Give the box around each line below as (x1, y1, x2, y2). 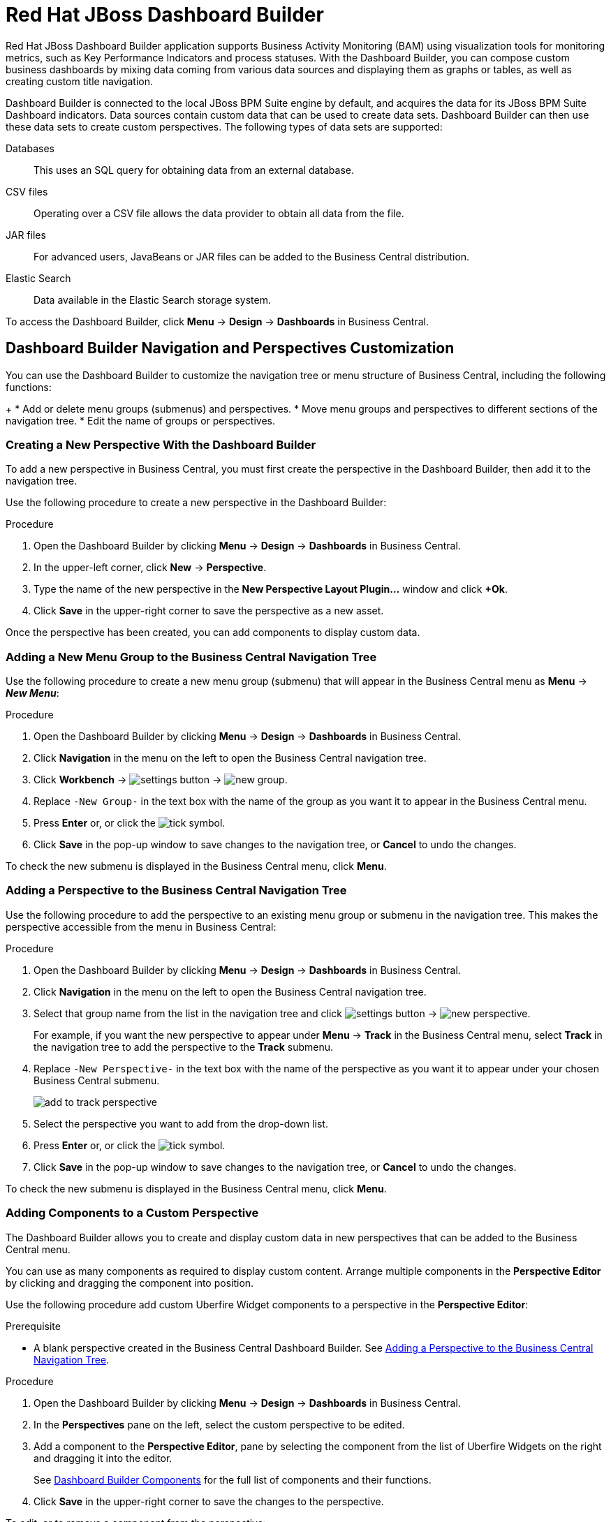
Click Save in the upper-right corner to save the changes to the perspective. (34, 1495, 384, 1507)
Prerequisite (6, 1320, 61, 1332)
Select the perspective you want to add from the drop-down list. (34, 1117, 328, 1130)
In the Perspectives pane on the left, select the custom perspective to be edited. (34, 1418, 405, 1431)
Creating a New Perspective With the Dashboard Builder (6, 437, 316, 452)
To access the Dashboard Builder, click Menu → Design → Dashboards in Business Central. (6, 315, 429, 327)
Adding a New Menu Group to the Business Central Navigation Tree (6, 649, 377, 664)
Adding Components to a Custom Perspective (6, 1206, 259, 1220)
